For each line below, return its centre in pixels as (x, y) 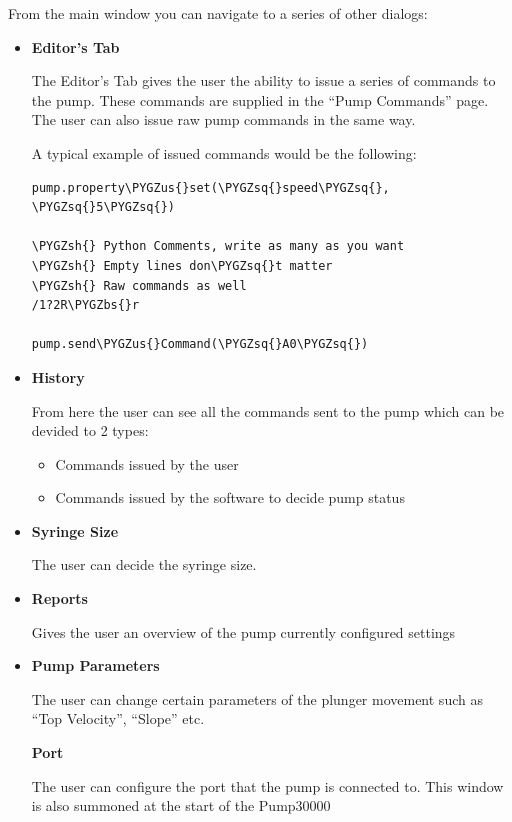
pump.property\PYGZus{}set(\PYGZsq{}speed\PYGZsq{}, (210, 187)
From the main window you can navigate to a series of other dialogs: (218, 13)
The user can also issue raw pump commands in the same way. (223, 119)
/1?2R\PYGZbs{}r (85, 305)
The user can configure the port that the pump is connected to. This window (267, 785)
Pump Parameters (95, 665)
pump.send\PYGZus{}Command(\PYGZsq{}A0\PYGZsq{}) (200, 344)
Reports (59, 598)
